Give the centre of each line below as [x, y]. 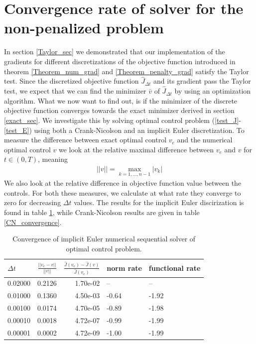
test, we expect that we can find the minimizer [75, 91]
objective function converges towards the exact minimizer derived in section [119, 110]
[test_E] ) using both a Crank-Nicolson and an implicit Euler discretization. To [124, 130]
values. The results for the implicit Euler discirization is [159, 202]
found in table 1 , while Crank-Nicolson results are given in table [102, 212]
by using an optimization [213, 91]
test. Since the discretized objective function [71, 81]
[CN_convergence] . [33, 222]
